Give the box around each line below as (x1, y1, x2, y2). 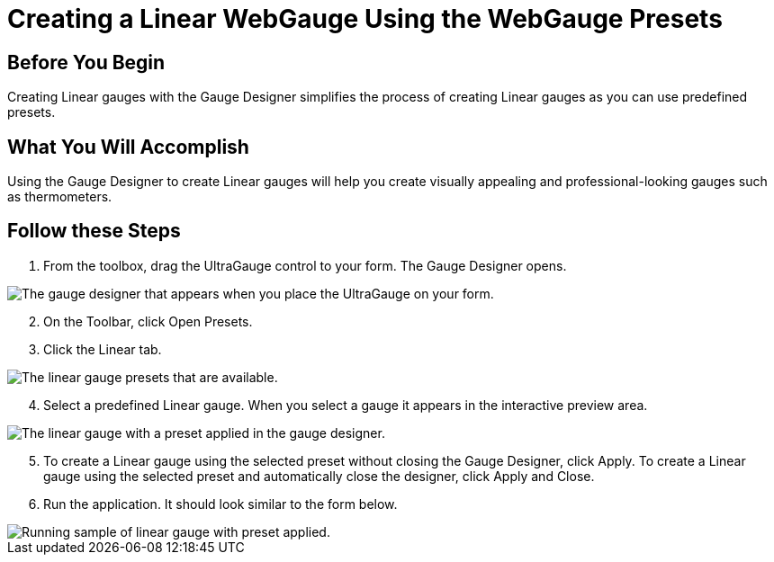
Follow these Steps (7, 219, 181, 243)
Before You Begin (7, 50, 166, 74)
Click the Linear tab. (43, 341, 162, 357)
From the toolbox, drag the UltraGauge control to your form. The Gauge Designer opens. (43, 257, 567, 273)
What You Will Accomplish (7, 135, 249, 158)
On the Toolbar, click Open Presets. (43, 313, 253, 329)
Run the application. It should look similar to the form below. (43, 495, 398, 512)
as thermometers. (7, 189, 112, 205)
